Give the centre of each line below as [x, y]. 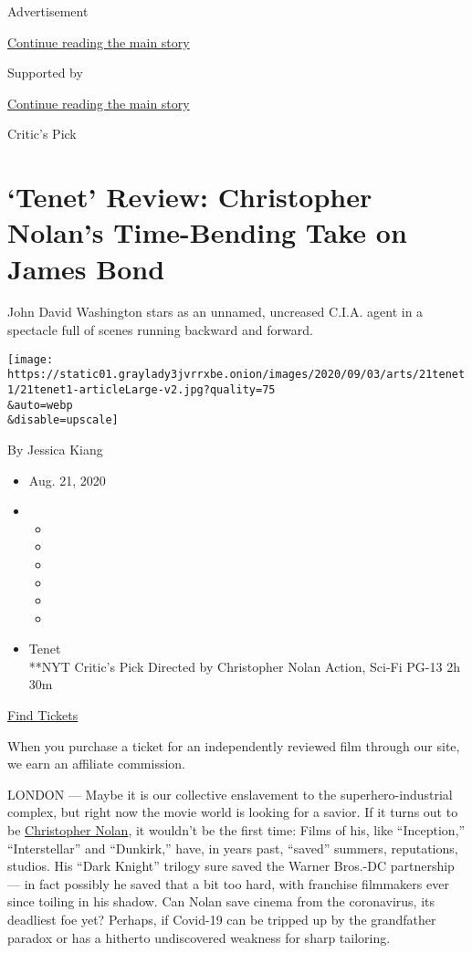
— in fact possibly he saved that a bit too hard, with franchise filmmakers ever [228, 883]
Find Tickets [43, 715]
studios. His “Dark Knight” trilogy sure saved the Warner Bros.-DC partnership [231, 866]
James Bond [86, 268]
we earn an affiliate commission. [96, 764]
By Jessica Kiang [55, 449]
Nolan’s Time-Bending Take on [207, 232]
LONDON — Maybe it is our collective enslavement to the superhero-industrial [230, 794]
